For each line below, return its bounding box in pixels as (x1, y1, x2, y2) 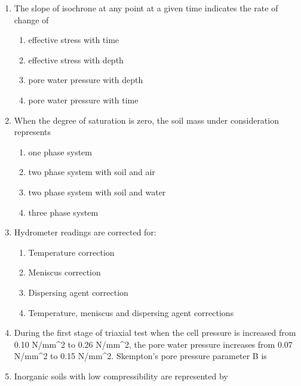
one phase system (28, 145, 92, 158)
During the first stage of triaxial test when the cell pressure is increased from (14, 326, 296, 339)
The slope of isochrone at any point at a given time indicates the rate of (14, 2, 278, 14)
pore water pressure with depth (28, 73, 143, 86)
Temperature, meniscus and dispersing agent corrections (28, 306, 234, 318)
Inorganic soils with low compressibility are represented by (14, 369, 228, 382)
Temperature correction (28, 246, 115, 258)
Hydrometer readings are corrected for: (14, 226, 156, 238)
